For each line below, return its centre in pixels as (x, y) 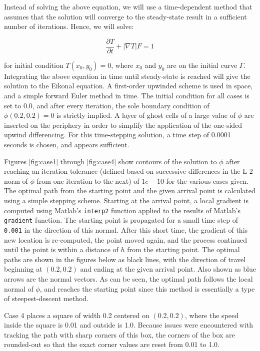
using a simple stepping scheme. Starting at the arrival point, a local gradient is (126, 200)
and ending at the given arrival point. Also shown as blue (168, 269)
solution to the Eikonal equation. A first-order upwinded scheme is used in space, (128, 86)
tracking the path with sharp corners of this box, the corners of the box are (119, 334)
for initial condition (34, 65)
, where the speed (211, 315)
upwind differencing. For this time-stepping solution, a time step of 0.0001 (117, 135)
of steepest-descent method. (46, 298)
